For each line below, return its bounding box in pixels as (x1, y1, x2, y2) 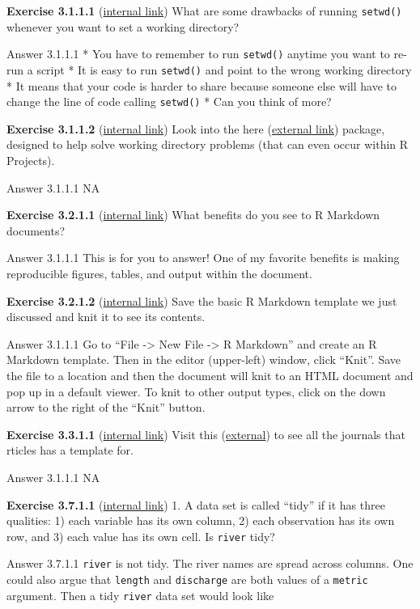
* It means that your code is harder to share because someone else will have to (6, 77, 397, 94)
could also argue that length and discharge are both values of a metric (6, 571, 368, 587)
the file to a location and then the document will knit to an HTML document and (6, 366, 414, 383)
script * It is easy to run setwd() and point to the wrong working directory (36, 61, 412, 78)
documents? (6, 222, 66, 239)
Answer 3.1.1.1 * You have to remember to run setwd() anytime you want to (6, 45, 390, 62)
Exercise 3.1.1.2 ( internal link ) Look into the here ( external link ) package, (6, 120, 385, 137)
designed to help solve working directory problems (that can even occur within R (6, 136, 409, 153)
